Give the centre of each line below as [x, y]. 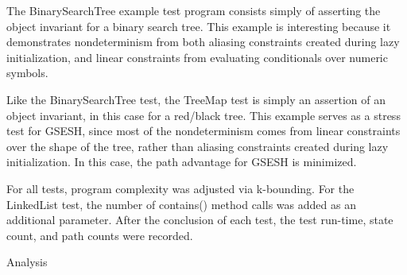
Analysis [27, 262]
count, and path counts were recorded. [100, 235]
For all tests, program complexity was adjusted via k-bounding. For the [180, 188]
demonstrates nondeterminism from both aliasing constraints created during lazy [203, 42]
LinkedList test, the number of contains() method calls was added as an [181, 204]
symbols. [27, 73]
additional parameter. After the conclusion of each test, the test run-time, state [200, 220]
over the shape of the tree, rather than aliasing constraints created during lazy [198, 146]
